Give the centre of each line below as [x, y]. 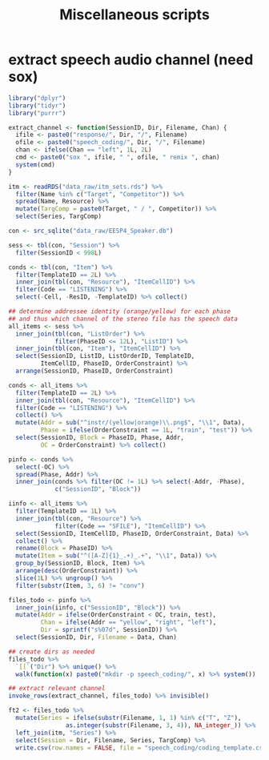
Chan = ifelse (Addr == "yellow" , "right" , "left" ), [128, 622]
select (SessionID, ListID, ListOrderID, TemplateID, [105, 356]
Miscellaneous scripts [134, 15]
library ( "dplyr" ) [37, 98]
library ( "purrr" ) [37, 113]
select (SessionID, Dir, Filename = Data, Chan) [96, 637]
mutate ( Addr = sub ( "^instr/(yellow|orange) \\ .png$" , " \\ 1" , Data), [130, 423]
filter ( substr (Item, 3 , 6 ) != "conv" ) [80, 585]
